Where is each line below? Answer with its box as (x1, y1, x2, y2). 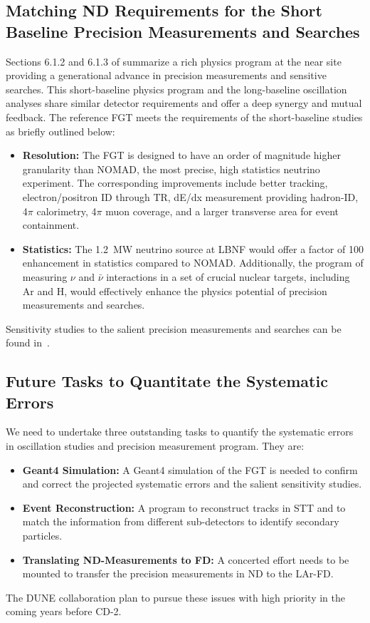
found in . (6, 335, 50, 350)
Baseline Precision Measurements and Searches (6, 20, 360, 42)
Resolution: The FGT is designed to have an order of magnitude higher (22, 148, 341, 163)
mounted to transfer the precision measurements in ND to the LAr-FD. (22, 566, 334, 581)
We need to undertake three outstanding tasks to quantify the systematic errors (6, 424, 354, 439)
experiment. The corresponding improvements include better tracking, (22, 175, 328, 190)
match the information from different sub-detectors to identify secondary (22, 514, 339, 529)
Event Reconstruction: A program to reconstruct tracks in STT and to (22, 500, 346, 515)
